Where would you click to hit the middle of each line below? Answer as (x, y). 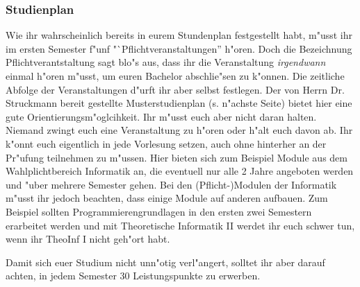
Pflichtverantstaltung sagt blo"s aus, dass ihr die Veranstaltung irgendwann (166, 62)
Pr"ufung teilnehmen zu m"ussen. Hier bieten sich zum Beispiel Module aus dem (177, 157)
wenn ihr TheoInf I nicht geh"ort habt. (88, 239)
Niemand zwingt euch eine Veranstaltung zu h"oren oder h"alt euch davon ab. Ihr (179, 130)
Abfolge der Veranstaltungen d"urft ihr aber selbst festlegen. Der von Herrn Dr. (175, 89)
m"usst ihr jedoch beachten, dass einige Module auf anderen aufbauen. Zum (167, 198)
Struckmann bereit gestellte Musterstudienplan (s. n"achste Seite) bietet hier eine (179, 103)
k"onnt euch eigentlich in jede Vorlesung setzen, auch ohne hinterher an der (166, 143)
